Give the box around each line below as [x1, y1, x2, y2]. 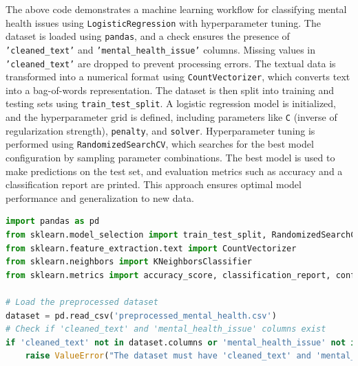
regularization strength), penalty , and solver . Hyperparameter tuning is [6, 123, 315, 137]
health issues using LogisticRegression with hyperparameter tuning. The [6, 15, 321, 30]
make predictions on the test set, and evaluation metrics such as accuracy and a [6, 163, 343, 178]
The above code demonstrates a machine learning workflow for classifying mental [6, 2, 347, 16]
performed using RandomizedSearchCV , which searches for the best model [6, 137, 314, 151]
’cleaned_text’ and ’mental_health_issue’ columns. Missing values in [6, 42, 316, 56]
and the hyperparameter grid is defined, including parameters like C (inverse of [6, 110, 337, 124]
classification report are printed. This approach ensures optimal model [6, 177, 302, 192]
